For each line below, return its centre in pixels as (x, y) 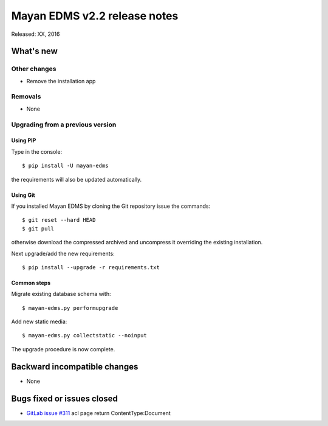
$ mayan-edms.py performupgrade (70, 308)
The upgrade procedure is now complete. (63, 349)
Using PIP (24, 140)
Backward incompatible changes (75, 367)
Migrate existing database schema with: (61, 294)
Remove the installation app (61, 81)
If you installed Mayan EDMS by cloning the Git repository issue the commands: (111, 206)
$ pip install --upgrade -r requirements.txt (91, 267)
